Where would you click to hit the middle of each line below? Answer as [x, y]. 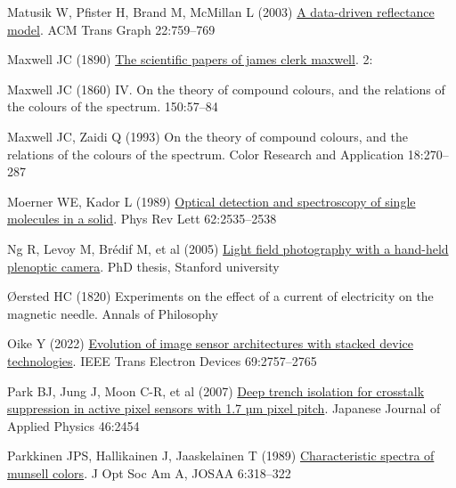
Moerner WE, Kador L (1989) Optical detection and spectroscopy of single [212, 201]
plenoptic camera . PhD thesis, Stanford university [143, 266]
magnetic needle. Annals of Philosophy [113, 313]
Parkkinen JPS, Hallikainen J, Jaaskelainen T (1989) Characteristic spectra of [221, 455]
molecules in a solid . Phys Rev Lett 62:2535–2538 [142, 219]
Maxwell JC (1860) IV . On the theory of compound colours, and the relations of [226, 89]
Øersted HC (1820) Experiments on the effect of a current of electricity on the [220, 296]
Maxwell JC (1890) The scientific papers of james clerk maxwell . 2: [190, 59]
